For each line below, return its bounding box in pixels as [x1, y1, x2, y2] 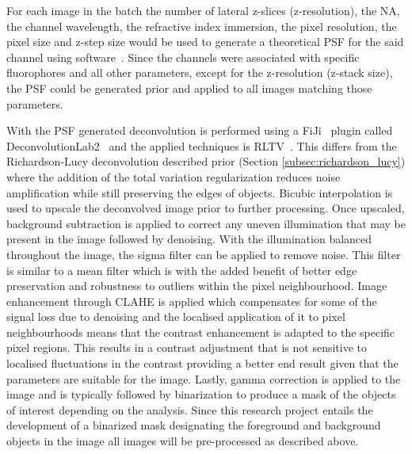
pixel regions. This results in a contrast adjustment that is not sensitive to [6, 339, 368, 356]
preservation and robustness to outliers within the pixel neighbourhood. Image [6, 277, 387, 294]
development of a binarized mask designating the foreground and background [6, 417, 381, 433]
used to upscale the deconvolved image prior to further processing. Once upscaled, [6, 200, 405, 216]
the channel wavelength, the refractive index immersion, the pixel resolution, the [6, 17, 397, 34]
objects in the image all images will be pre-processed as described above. [6, 433, 359, 449]
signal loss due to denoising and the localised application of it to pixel [6, 308, 345, 325]
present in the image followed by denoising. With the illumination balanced [6, 231, 372, 247]
